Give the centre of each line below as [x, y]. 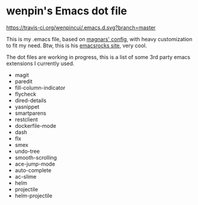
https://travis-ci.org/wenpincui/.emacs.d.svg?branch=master [81, 27]
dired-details [30, 100]
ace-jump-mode [35, 164]
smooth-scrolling [36, 157]
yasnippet [27, 106]
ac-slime [26, 176]
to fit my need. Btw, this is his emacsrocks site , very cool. [77, 45]
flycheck [26, 94]
